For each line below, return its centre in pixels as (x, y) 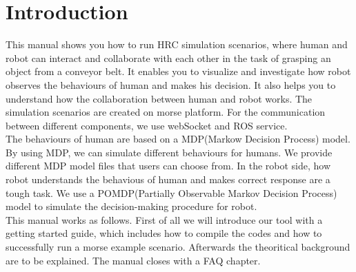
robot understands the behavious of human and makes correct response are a (168, 179)
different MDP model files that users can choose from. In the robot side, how (168, 166)
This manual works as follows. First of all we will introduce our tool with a (164, 219)
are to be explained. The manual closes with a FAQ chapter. (133, 260)
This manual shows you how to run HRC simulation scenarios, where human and (177, 44)
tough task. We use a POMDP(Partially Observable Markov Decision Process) (171, 192)
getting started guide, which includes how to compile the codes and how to (164, 233)
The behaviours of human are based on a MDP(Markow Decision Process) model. (178, 139)
